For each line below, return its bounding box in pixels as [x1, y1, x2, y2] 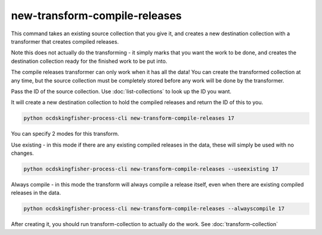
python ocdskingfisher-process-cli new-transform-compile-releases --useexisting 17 [23, 166, 278, 173]
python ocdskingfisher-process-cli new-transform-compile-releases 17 [23, 115, 235, 122]
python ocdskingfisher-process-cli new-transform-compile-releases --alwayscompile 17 [23, 205, 285, 212]
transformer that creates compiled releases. [11, 38, 119, 45]
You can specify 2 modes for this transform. [11, 130, 119, 138]
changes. [11, 149, 34, 157]
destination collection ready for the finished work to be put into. [11, 57, 168, 65]
